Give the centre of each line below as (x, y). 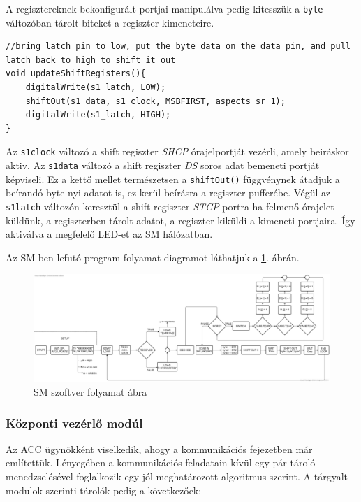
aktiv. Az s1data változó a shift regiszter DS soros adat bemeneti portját (163, 165)
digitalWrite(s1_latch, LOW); (96, 88)
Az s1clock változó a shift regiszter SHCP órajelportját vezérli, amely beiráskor (177, 151)
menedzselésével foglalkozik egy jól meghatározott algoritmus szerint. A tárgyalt (177, 476)
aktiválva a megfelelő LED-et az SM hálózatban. (109, 234)
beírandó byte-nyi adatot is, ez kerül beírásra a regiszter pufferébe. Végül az (168, 193)
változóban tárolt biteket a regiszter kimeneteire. (110, 22)
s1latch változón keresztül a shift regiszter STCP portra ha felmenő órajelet (170, 206)
